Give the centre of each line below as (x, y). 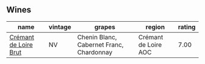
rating (187, 27)
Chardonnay (95, 52)
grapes (105, 27)
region (155, 27)
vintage (60, 27)
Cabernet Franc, (100, 45)
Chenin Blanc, (97, 37)
